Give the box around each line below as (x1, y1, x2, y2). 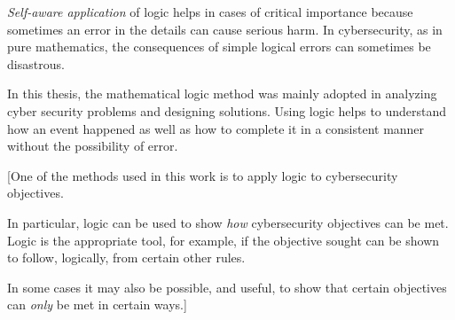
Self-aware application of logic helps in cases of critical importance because (7, 3, 413, 20)
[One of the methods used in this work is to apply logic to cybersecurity (7, 166, 398, 184)
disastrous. (7, 54, 65, 73)
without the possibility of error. (7, 137, 178, 155)
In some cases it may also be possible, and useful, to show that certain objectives (7, 277, 447, 296)
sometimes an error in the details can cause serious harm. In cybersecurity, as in (7, 20, 443, 38)
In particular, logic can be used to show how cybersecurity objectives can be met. (7, 213, 449, 231)
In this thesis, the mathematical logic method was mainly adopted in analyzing (7, 84, 437, 103)
